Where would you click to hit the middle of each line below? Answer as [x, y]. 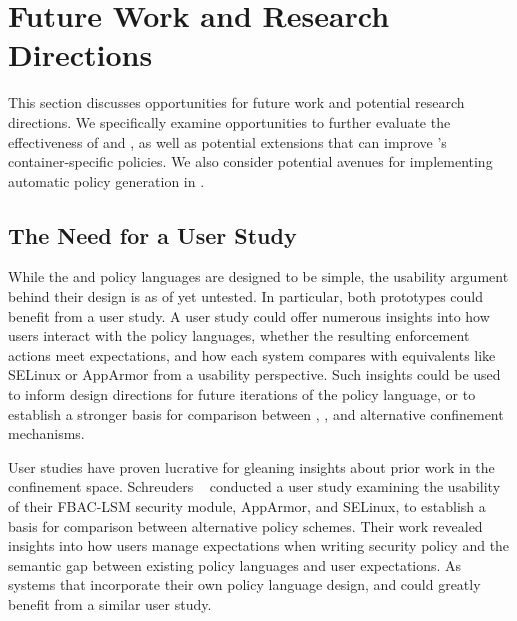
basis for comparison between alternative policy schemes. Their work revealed [245, 525]
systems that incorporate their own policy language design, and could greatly [244, 584]
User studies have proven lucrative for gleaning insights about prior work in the [251, 466]
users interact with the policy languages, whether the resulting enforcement [239, 335]
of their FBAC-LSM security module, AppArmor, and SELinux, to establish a [247, 506]
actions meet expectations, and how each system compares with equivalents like [252, 354]
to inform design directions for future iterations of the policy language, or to [242, 394]
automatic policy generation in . [106, 180]
